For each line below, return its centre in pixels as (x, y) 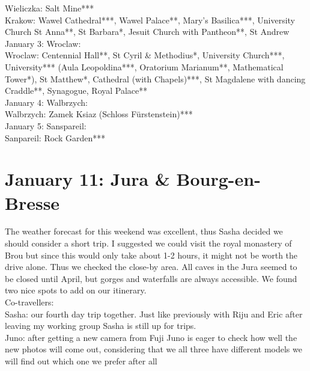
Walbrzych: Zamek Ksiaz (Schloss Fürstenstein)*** (99, 114)
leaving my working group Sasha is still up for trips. (101, 326)
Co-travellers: (29, 302)
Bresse (32, 202)
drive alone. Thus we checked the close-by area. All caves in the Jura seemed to (151, 267)
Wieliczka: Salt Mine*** (50, 8)
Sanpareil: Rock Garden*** (55, 137)
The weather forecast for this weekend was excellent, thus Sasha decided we (144, 231)
